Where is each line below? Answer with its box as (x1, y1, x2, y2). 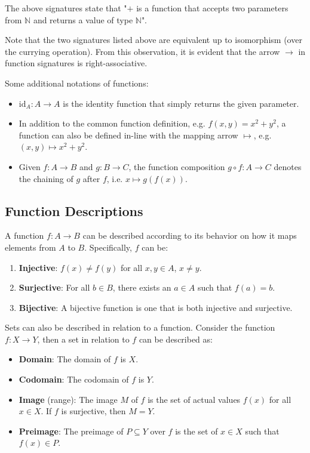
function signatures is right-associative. (5, 57, 148, 69)
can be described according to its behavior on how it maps (82, 229, 297, 242)
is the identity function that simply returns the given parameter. (63, 97, 299, 109)
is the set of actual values (148, 393, 241, 405)
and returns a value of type (33, 13, 133, 26)
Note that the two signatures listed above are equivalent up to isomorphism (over (5, 33, 302, 46)
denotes (274, 160, 302, 172)
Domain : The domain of (19, 353, 111, 365)
